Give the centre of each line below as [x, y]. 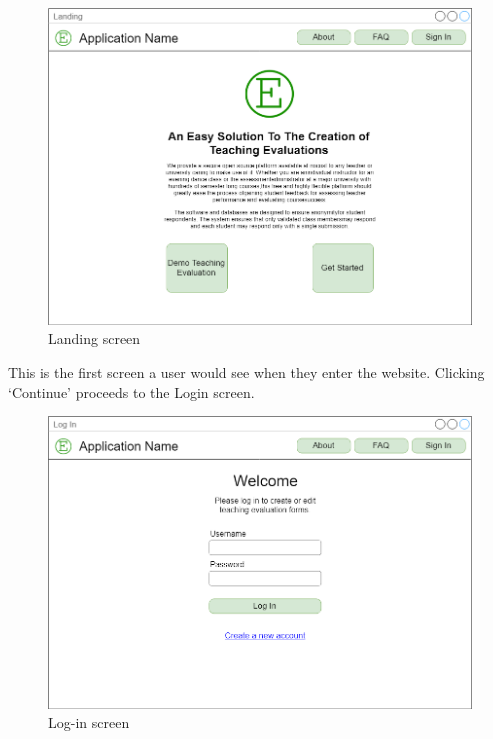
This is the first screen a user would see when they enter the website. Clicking [246, 372]
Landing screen [94, 338]
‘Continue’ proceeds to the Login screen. [131, 391]
